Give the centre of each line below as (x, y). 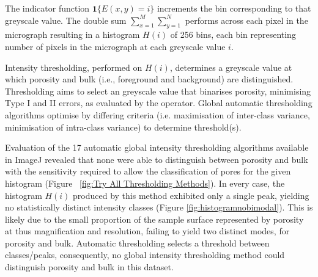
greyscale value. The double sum (66, 20)
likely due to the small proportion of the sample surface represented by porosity (154, 219)
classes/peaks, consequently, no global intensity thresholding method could (145, 255)
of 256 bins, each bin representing (233, 34)
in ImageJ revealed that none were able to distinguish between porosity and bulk (157, 159)
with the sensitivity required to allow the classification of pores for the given (148, 171)
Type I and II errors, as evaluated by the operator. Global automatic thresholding (159, 103)
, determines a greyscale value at (231, 67)
